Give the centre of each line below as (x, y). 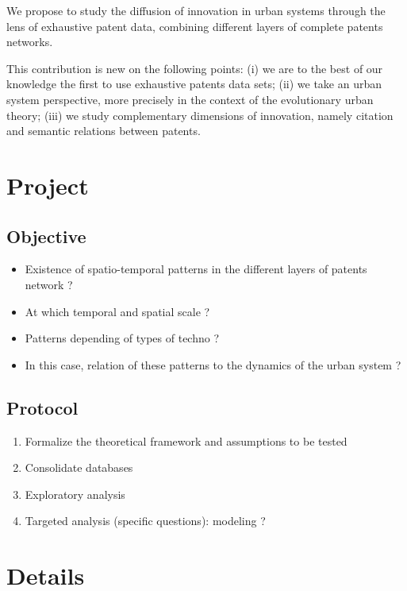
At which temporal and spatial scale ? (117, 311)
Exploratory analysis (75, 494)
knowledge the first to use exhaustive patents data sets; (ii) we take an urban (194, 84)
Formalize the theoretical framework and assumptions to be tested (186, 440)
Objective (46, 236)
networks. (30, 42)
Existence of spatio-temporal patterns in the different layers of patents (196, 269)
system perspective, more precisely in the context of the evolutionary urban (190, 99)
